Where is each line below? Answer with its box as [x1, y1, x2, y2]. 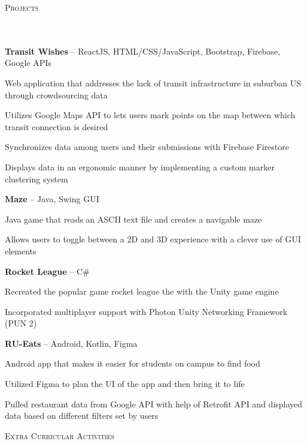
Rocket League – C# [5, 265, 90, 277]
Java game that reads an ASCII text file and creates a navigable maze [5, 212, 262, 225]
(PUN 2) [5, 317, 37, 329]
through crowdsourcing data [5, 88, 108, 101]
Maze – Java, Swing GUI [5, 193, 99, 205]
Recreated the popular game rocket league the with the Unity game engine [5, 285, 279, 298]
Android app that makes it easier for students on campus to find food [5, 357, 260, 370]
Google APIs [5, 56, 51, 69]
